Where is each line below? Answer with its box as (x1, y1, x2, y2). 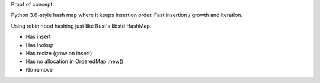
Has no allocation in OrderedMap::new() (25, 58, 124, 65)
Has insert (25, 33, 51, 41)
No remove (25, 66, 53, 73)
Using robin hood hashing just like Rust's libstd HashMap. (11, 22, 152, 29)
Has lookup (25, 41, 54, 48)
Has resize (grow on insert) (25, 49, 92, 57)
